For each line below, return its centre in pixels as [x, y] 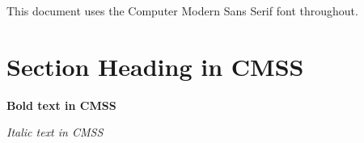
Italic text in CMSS [55, 132]
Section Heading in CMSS [155, 66]
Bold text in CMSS [61, 105]
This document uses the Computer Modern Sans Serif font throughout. [182, 11]
